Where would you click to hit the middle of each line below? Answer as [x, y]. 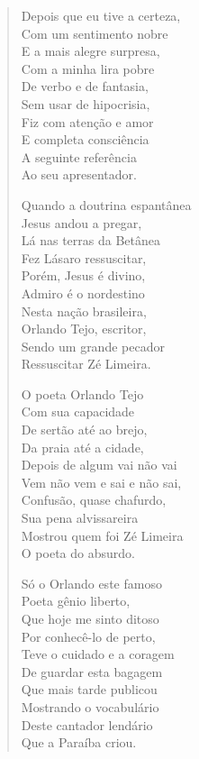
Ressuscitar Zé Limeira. [86, 364]
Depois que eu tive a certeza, [101, 15]
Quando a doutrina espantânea [106, 204]
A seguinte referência [79, 156]
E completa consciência [85, 139]
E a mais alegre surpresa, [90, 51]
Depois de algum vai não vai [99, 465]
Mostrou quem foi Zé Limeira [102, 535]
